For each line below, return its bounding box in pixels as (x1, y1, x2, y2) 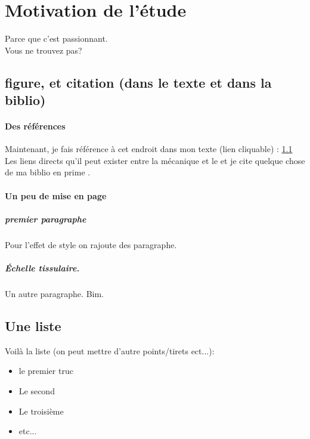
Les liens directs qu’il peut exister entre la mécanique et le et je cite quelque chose (5, 154, 305, 166)
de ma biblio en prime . (5, 166, 91, 178)
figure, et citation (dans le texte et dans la (5, 73, 272, 91)
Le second (18, 384, 55, 397)
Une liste (5, 316, 61, 335)
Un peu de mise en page (5, 189, 107, 202)
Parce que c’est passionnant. (5, 32, 108, 45)
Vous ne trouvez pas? (5, 44, 82, 56)
